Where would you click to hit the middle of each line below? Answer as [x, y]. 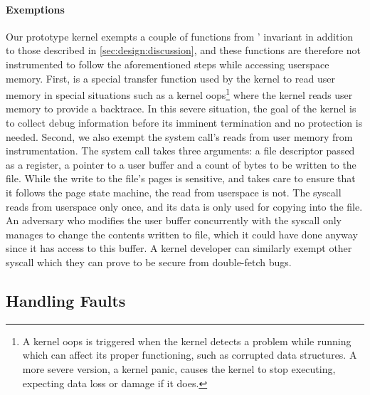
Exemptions [35, 9]
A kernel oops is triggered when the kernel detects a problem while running [187, 341]
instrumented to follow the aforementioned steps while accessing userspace [168, 64]
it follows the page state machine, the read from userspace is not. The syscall [174, 192]
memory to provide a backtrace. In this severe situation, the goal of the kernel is [181, 109]
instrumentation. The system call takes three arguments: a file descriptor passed [180, 151]
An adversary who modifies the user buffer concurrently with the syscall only [174, 220]
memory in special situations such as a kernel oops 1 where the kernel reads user [179, 94]
